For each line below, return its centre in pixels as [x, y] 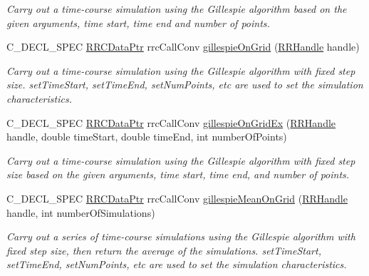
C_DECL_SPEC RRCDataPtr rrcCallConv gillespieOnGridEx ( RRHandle [171, 122]
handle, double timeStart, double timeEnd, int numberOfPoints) [147, 137]
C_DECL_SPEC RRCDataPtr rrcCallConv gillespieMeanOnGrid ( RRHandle [177, 198]
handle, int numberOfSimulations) [81, 212]
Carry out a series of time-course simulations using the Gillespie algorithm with [181, 236]
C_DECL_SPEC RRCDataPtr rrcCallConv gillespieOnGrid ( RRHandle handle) [183, 47]
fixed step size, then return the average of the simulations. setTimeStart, [164, 250]
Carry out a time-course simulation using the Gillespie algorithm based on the [177, 9]
